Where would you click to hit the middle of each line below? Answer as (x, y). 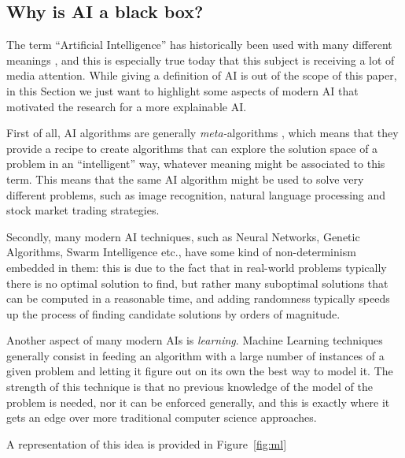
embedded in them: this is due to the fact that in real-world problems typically (197, 267)
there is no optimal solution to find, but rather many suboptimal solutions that (197, 283)
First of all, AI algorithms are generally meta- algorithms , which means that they (202, 133)
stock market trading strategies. (83, 210)
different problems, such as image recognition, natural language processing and (196, 194)
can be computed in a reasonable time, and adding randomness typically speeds (198, 298)
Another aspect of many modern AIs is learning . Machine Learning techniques (195, 340)
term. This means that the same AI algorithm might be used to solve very (185, 179)
